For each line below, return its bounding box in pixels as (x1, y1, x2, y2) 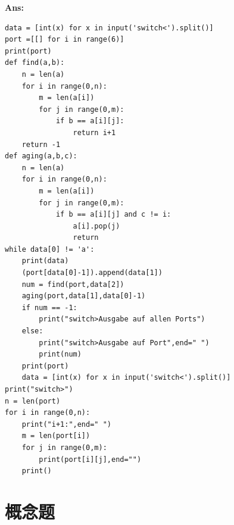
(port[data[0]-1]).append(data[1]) (21, 268, 163, 277)
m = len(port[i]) (21, 432, 91, 440)
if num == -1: (21, 303, 77, 312)
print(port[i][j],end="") (39, 455, 142, 464)
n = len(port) (5, 396, 61, 405)
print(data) (21, 257, 69, 265)
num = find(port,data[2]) (21, 280, 124, 289)
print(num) (39, 350, 82, 359)
